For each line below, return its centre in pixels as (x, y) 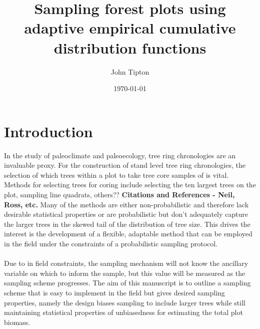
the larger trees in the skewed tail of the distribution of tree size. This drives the (127, 224)
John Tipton (130, 71)
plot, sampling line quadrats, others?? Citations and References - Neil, (119, 194)
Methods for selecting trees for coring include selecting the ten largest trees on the (130, 185)
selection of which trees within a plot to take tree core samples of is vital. (116, 175)
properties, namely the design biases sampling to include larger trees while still (125, 302)
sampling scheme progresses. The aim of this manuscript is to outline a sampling (127, 283)
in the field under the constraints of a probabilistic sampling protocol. (111, 243)
